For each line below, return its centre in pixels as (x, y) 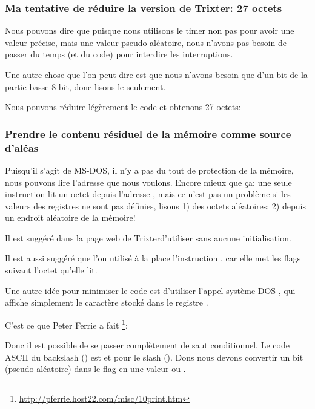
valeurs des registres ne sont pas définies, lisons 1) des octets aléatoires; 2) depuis (155, 205)
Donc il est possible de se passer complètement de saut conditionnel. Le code (147, 345)
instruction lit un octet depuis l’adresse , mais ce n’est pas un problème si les (148, 194)
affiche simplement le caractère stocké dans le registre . (107, 302)
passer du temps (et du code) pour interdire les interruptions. (119, 54)
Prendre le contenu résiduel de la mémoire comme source (148, 133)
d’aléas (22, 147)
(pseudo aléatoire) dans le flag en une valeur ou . (95, 369)
